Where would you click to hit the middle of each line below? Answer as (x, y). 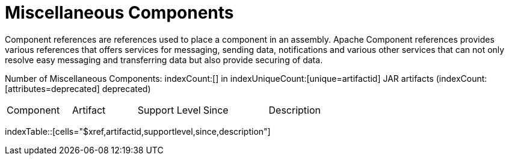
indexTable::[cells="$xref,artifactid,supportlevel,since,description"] (138, 131)
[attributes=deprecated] (52, 88)
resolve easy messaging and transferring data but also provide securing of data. (164, 60)
